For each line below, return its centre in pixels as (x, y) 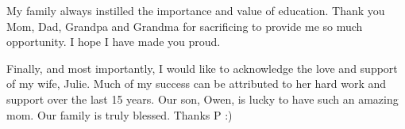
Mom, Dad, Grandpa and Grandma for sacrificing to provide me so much (185, 26)
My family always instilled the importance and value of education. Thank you (196, 10)
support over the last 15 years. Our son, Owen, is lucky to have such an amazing (202, 99)
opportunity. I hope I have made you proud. (114, 42)
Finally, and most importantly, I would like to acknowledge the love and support (202, 68)
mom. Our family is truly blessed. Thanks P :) (120, 114)
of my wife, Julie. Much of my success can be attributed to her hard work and (197, 83)
